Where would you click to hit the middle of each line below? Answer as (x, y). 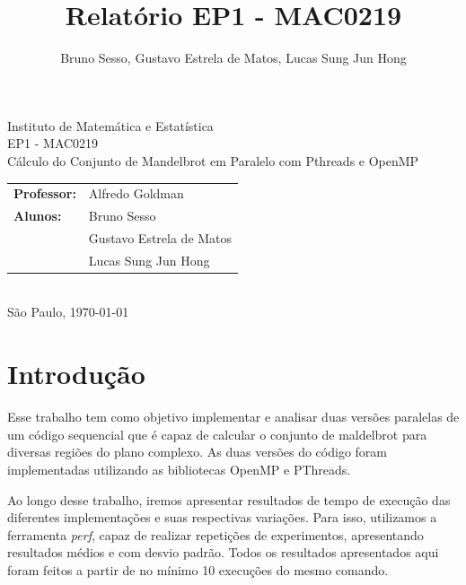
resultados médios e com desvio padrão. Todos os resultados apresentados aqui (223, 552)
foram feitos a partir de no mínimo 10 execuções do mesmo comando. (198, 569)
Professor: (45, 193)
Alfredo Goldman (136, 193)
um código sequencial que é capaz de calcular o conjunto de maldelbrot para (217, 434)
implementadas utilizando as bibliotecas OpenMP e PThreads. (179, 469)
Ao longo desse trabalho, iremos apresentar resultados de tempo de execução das (229, 499)
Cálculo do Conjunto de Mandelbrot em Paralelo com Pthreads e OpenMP (213, 160)
